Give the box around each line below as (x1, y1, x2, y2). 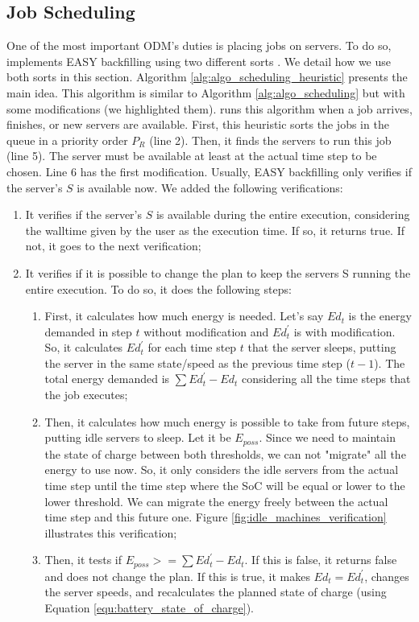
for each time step (147, 339, 237, 356)
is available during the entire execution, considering (156, 206, 410, 223)
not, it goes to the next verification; (25, 237, 201, 254)
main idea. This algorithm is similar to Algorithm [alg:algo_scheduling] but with (6, 84, 405, 101)
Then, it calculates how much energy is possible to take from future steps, (44, 413, 410, 430)
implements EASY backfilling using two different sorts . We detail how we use (6, 52, 392, 69)
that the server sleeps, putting (247, 339, 396, 356)
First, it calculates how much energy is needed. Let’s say (44, 307, 324, 324)
